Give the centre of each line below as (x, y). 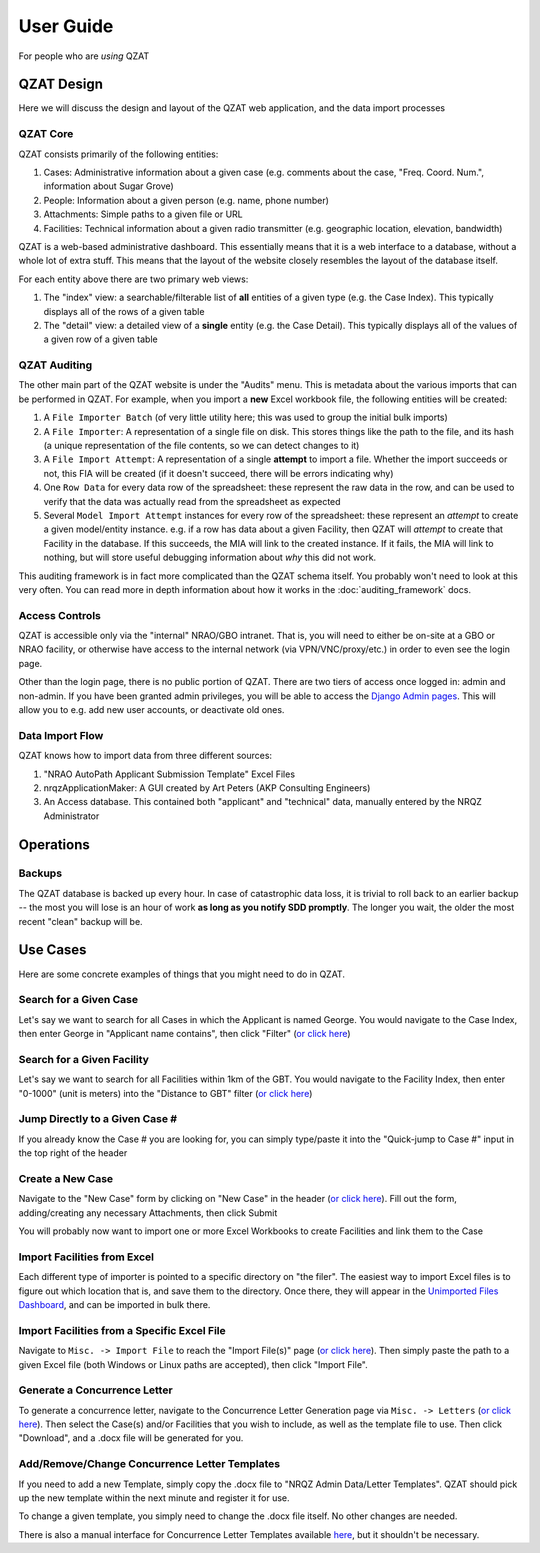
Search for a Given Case (78, 1000)
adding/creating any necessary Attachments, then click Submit (148, 1212)
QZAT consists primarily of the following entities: (118, 154)
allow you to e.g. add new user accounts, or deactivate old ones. (151, 709)
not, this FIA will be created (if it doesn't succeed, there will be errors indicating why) (218, 473)
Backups (40, 873)
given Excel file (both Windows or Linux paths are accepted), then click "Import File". (193, 1364)
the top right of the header (73, 1153)
